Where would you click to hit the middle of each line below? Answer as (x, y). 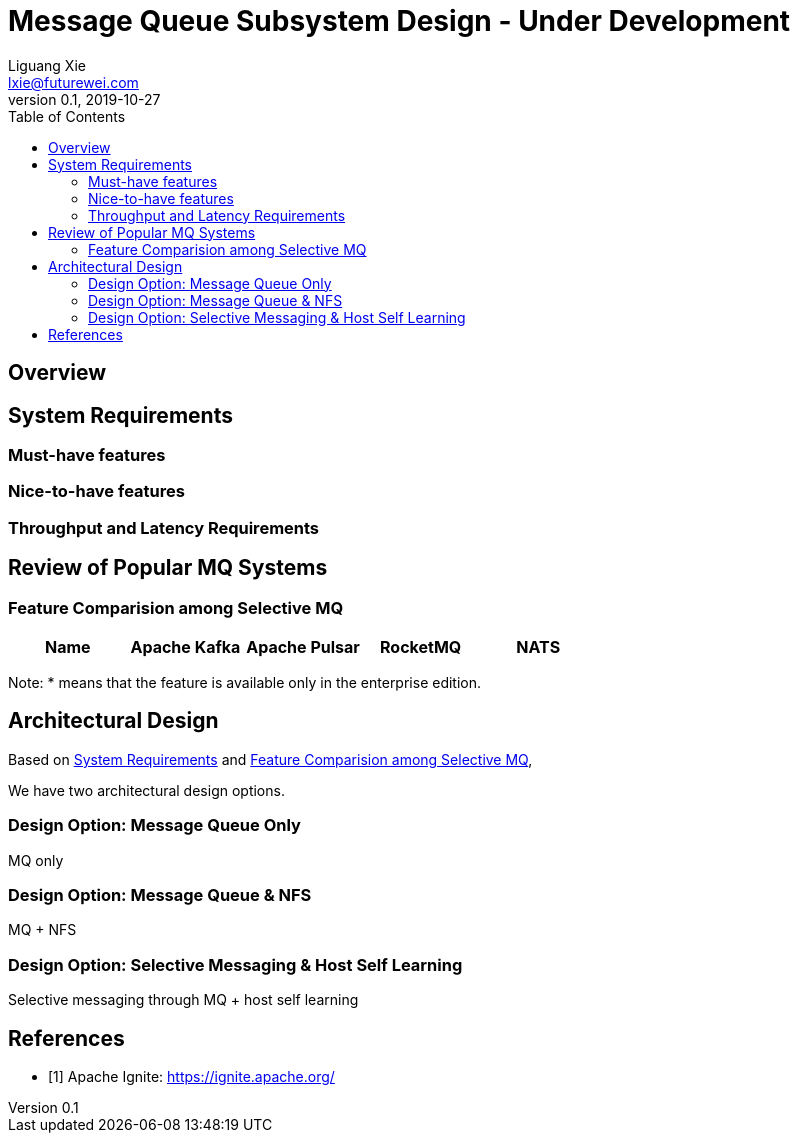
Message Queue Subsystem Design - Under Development (399, 21)
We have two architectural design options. (146, 790)
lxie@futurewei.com (73, 82)
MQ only (36, 860)
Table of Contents (67, 116)
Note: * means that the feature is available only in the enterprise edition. (245, 682)
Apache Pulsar (303, 646)
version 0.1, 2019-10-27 (84, 99)
